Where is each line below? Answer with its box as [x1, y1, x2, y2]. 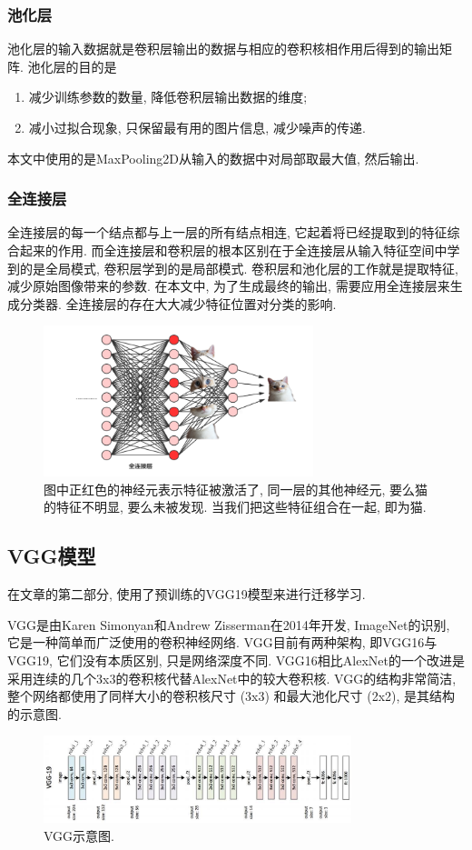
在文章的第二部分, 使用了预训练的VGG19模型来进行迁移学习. [7, 585, 366, 604]
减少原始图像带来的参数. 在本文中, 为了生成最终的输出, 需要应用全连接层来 [7, 276, 450, 295]
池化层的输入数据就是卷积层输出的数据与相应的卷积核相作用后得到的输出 [7, 39, 439, 58]
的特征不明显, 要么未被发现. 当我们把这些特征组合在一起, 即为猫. [44, 497, 427, 516]
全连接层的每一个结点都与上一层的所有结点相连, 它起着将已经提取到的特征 [7, 223, 447, 242]
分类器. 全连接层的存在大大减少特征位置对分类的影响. [19, 294, 337, 313]
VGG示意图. [44, 825, 114, 845]
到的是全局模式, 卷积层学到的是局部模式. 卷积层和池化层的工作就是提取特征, [7, 258, 458, 277]
